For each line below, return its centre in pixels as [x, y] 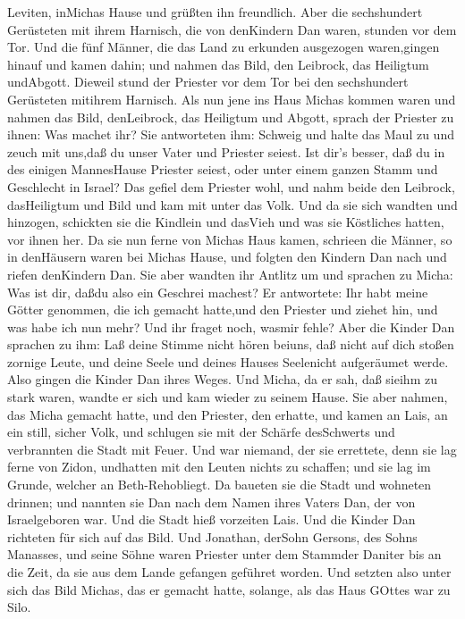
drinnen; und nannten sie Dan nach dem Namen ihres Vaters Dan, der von [211, 502]
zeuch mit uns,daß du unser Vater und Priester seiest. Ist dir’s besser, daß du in [226, 151]
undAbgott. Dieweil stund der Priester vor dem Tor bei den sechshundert [208, 82]
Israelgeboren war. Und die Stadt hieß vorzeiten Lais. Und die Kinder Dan [211, 519]
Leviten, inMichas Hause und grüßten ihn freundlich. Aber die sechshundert [215, 12]
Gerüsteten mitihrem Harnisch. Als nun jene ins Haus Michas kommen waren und [232, 99]
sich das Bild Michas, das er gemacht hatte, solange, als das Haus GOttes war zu [229, 589]
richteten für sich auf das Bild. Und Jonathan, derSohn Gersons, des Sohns [212, 536]
